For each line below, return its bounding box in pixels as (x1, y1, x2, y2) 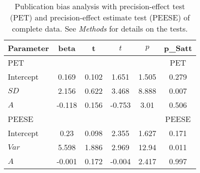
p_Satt (164, 42, 192, 53)
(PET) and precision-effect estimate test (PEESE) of (10, 12, 190, 23)
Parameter (8, 42, 49, 53)
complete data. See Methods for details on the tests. (12, 23, 188, 34)
